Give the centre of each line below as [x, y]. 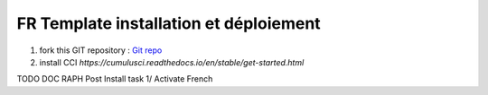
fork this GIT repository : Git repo [101, 50]
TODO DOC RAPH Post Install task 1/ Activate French [115, 79]
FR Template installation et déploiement [169, 23]
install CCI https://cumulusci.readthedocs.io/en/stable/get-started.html [172, 62]
